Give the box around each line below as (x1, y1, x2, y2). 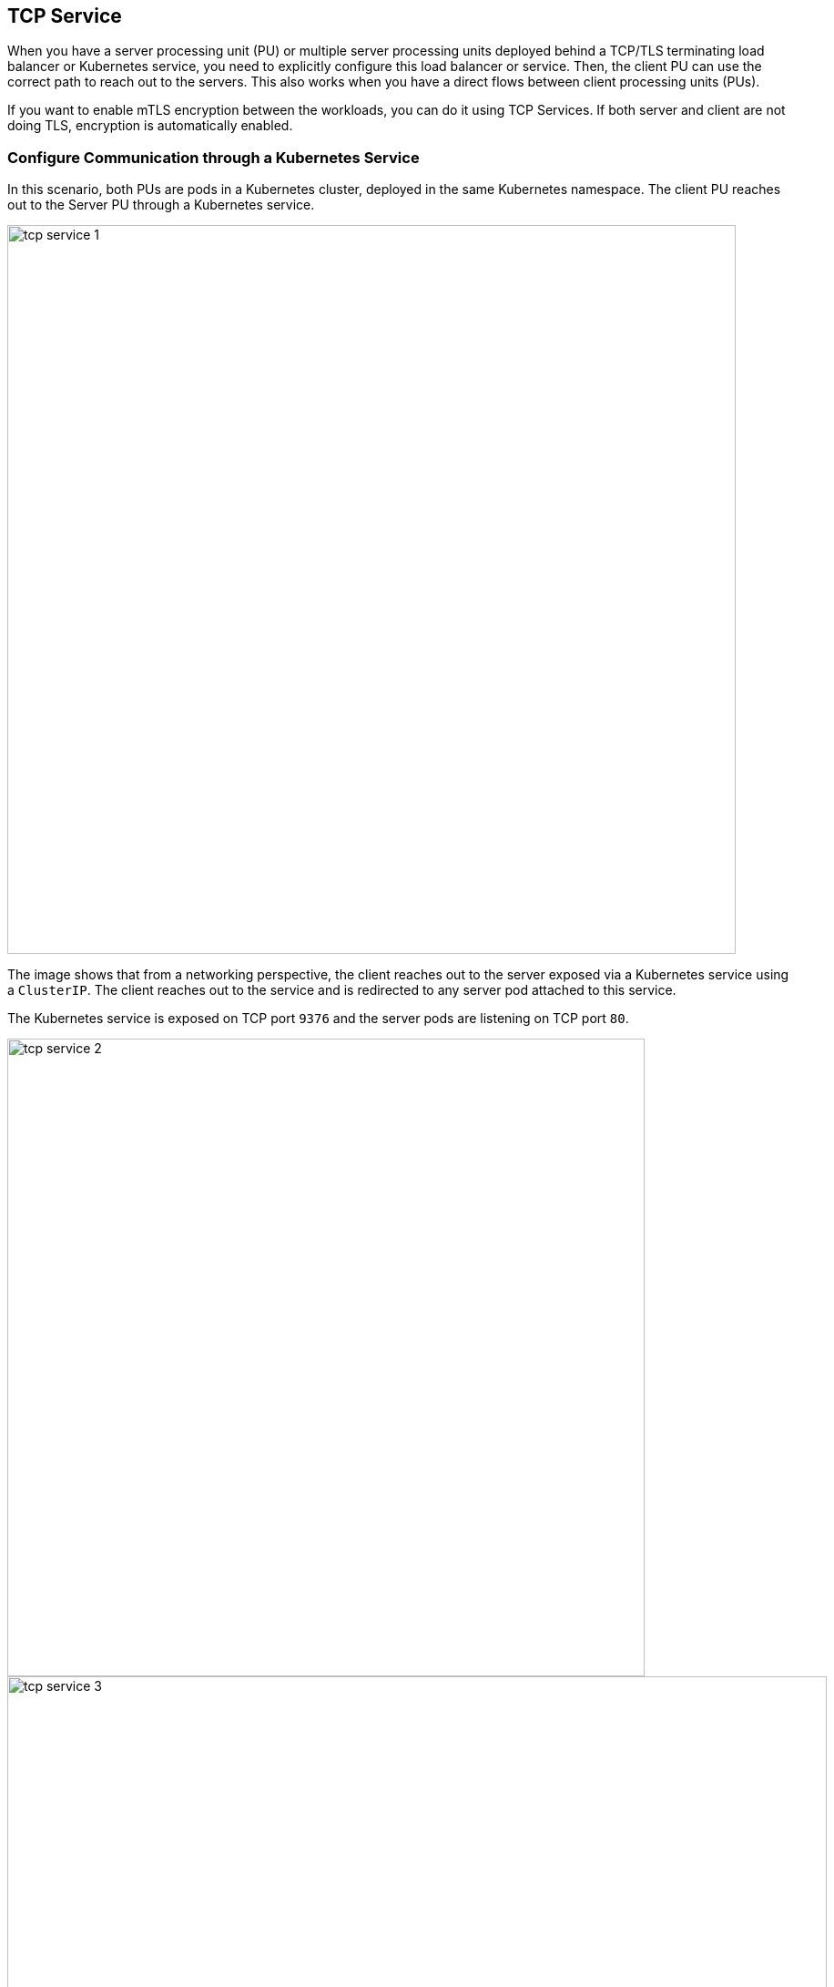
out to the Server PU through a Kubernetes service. (7, 197, 315, 213)
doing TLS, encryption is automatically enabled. (7, 118, 293, 134)
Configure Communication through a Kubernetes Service (7, 148, 420, 167)
